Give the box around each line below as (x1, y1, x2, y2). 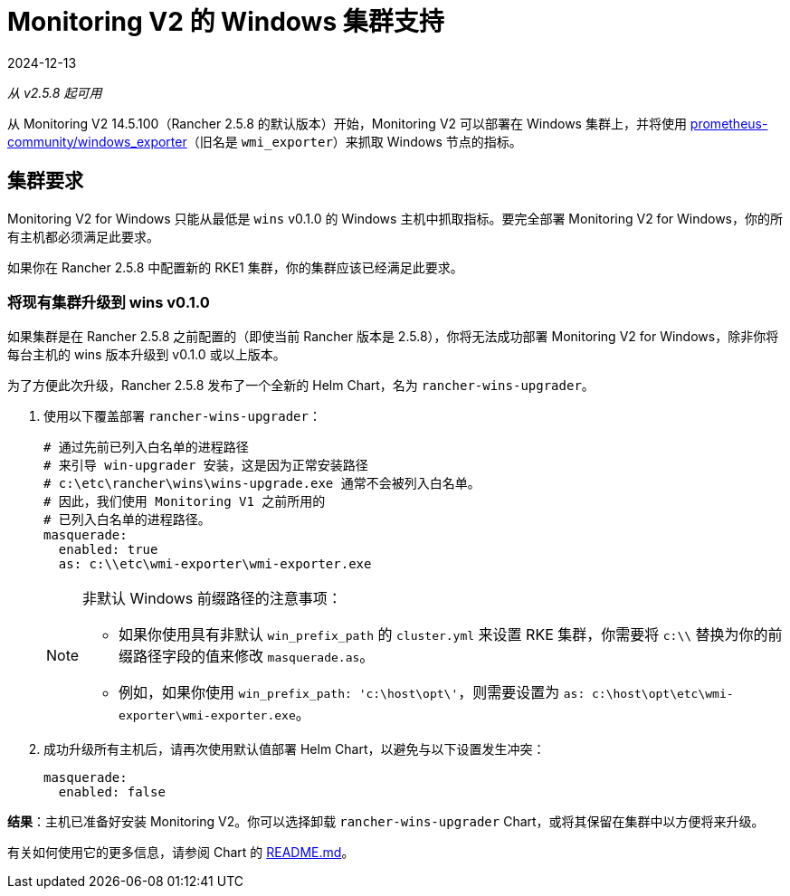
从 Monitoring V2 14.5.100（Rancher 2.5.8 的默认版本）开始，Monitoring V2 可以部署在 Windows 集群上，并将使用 (7, 115, 687, 131)
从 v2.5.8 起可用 (7, 84, 102, 100)
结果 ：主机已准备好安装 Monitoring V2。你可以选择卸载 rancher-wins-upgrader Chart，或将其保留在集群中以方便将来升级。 (7, 814, 765, 830)
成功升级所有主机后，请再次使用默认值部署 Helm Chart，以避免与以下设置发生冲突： (43, 741, 546, 758)
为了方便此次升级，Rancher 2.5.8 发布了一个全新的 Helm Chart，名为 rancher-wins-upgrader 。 (7, 377, 595, 394)
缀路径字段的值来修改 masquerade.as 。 (119, 647, 375, 666)
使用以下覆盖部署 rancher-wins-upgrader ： (43, 408, 321, 424)
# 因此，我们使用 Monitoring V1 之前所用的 (43, 494, 326, 510)
